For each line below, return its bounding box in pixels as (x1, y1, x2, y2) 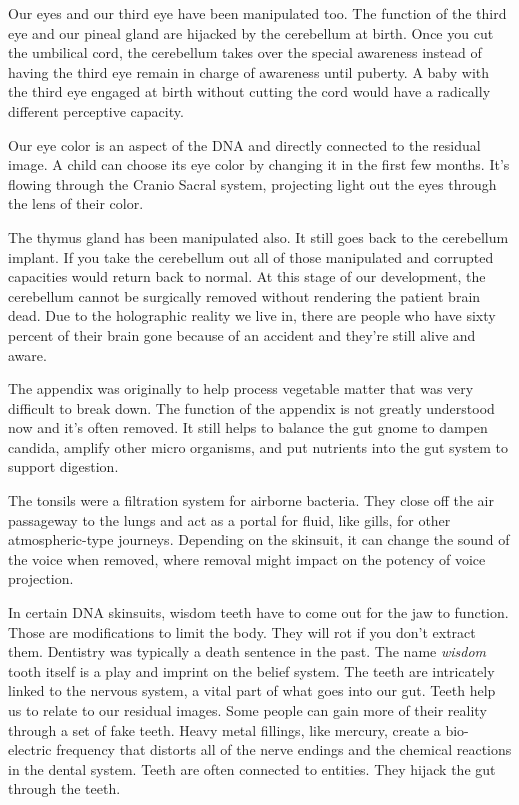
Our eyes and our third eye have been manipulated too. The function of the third (8, 3, 507, 23)
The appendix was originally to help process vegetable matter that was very (8, 378, 474, 399)
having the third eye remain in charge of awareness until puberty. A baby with (8, 61, 490, 82)
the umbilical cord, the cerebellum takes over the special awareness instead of (8, 42, 482, 63)
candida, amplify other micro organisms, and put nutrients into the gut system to (8, 436, 508, 457)
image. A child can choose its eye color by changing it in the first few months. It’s (8, 154, 510, 175)
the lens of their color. (8, 193, 144, 214)
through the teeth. (8, 778, 121, 799)
